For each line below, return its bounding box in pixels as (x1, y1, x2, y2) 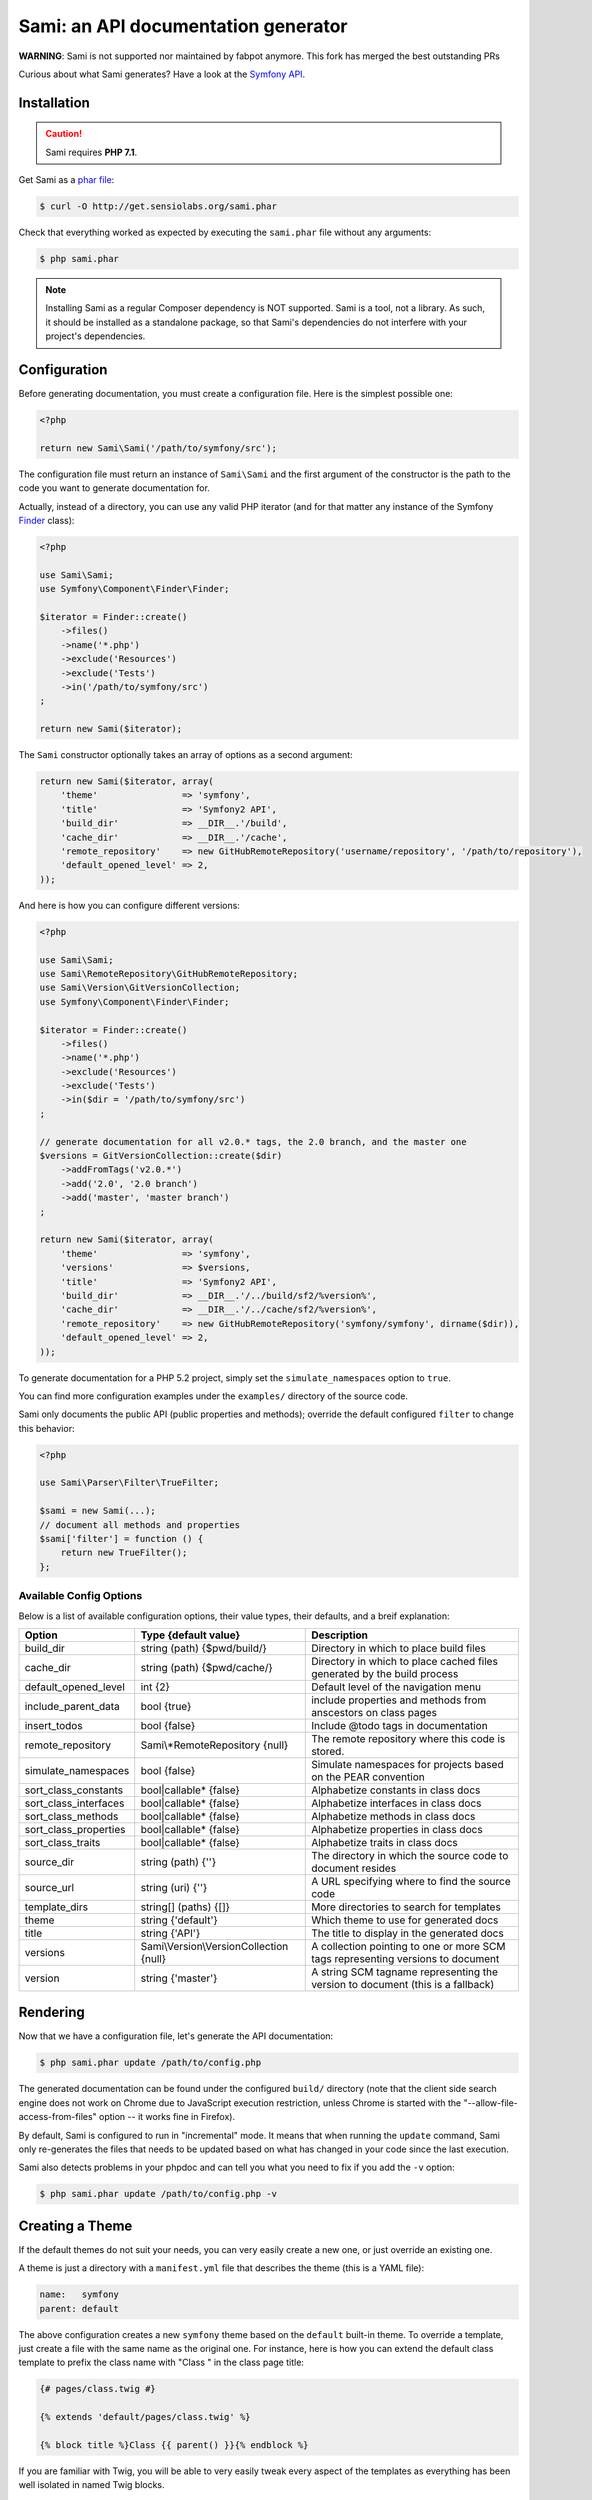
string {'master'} (140, 1971, 218, 1985)
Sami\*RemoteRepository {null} (140, 1738, 289, 1752)
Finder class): (18, 515, 75, 527)
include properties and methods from (311, 1693, 487, 1707)
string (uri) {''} (140, 1880, 208, 1894)
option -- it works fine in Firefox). (98, 2111, 235, 2123)
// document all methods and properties (39, 1519, 240, 1530)
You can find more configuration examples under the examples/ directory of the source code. (18, 1390, 409, 1402)
